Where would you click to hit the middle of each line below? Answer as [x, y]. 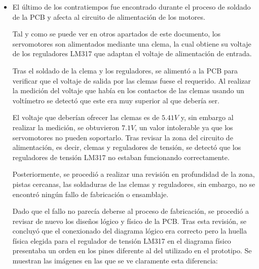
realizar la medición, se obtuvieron [66, 127]
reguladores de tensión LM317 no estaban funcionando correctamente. [121, 157]
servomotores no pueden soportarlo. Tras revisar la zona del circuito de [123, 137]
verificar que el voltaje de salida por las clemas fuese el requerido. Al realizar [132, 80]
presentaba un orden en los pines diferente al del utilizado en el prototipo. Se [132, 251]
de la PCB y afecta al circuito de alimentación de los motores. [109, 16]
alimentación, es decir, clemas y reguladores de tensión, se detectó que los [127, 147]
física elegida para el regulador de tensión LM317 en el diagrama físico [122, 240]
